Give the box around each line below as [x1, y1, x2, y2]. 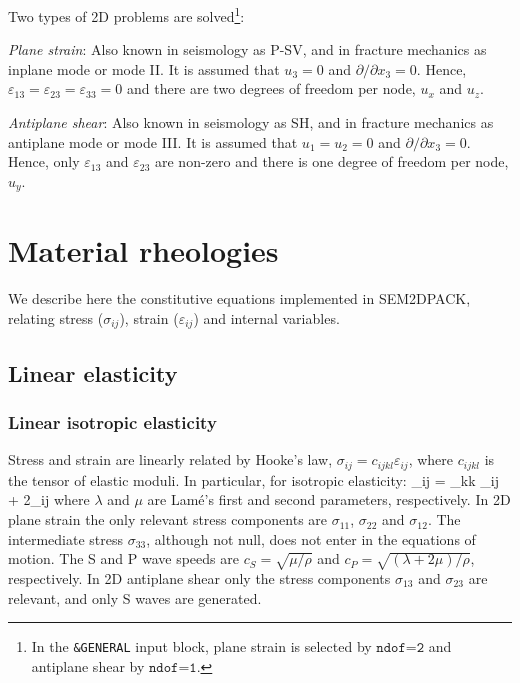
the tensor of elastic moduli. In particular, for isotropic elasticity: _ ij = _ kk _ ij [8, 469, 499, 490]
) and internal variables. [193, 307, 340, 328]
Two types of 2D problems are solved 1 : [8, 3, 245, 26]
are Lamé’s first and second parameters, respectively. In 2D [147, 489, 511, 510]
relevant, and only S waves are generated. [8, 587, 262, 608]
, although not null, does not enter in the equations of [146, 528, 476, 549]
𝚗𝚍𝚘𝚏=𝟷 [148, 660, 197, 675]
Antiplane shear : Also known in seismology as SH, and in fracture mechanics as [8, 112, 494, 133]
